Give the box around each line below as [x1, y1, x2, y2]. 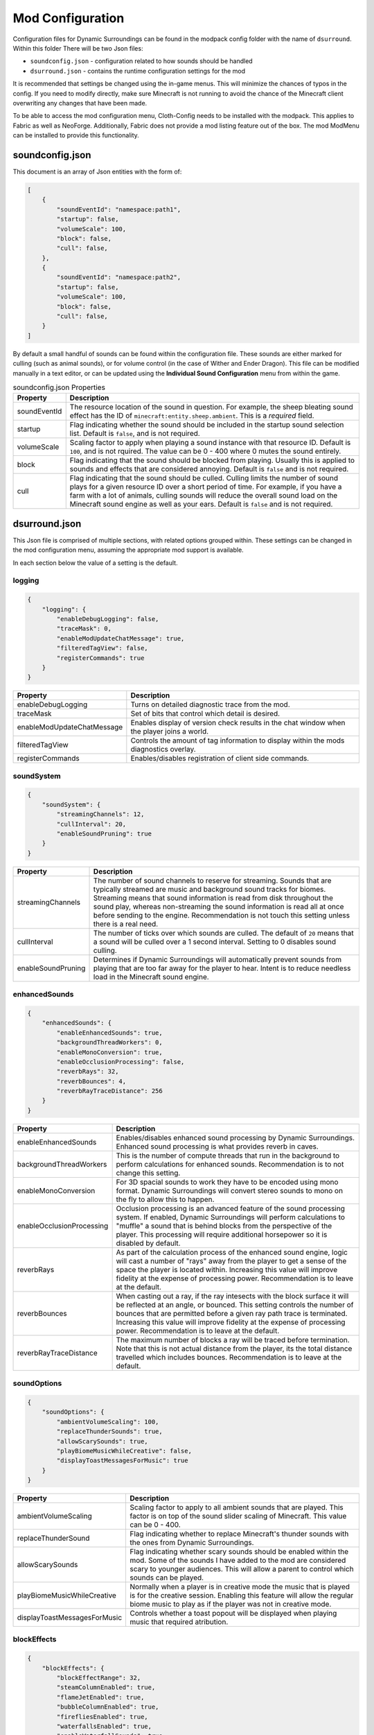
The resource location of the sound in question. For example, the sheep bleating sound [69, 403, 353, 412]
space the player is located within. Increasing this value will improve [116, 1264, 338, 1274]
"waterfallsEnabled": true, [56, 1722, 152, 1730]
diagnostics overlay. [130, 745, 197, 754]
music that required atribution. [129, 1617, 229, 1627]
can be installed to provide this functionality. [12, 131, 140, 139]
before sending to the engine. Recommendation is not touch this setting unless [93, 910, 350, 920]
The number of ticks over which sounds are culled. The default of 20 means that [93, 928, 354, 938]
